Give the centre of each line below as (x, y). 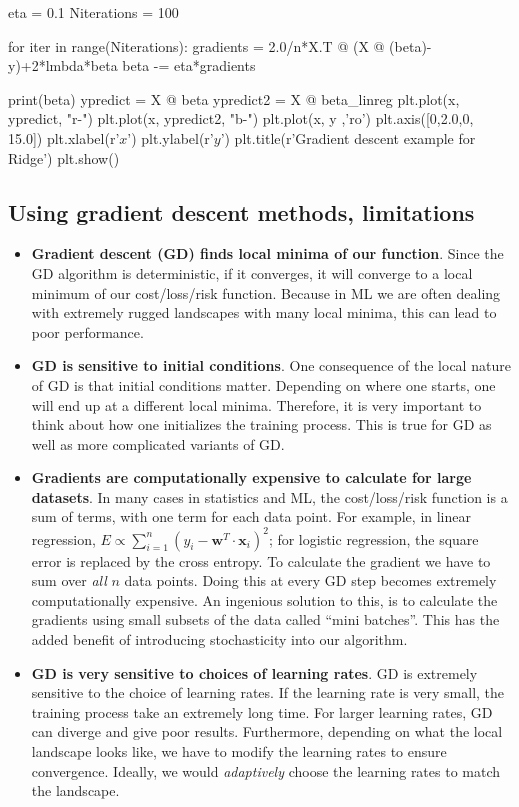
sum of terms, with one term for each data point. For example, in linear (251, 516)
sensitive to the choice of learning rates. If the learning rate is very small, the (268, 692)
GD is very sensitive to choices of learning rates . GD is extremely (254, 672)
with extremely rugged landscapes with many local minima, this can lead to (264, 312)
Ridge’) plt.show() (64, 157)
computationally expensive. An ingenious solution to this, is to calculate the (264, 599)
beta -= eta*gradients (189, 65)
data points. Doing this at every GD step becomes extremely (310, 580)
